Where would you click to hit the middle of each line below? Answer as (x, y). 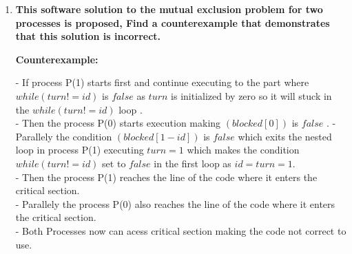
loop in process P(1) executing (80, 150)
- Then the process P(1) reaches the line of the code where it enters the (166, 177)
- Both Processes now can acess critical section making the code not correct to (181, 230)
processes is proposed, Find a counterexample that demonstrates (173, 22)
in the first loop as (193, 163)
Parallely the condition (64, 136)
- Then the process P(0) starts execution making (118, 123)
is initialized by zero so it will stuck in (251, 95)
